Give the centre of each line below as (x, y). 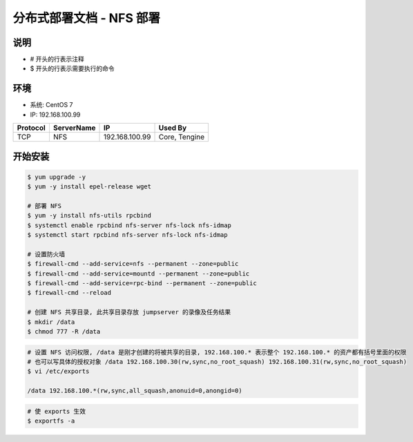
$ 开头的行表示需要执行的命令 (72, 68)
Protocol (31, 128)
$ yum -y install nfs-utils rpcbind (89, 215)
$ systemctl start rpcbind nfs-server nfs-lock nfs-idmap (127, 235)
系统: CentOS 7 (51, 105)
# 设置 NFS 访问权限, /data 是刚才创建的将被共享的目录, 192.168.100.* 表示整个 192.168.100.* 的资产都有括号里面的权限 (217, 352)
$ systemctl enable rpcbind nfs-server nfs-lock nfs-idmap (129, 225)
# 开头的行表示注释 (57, 59)
